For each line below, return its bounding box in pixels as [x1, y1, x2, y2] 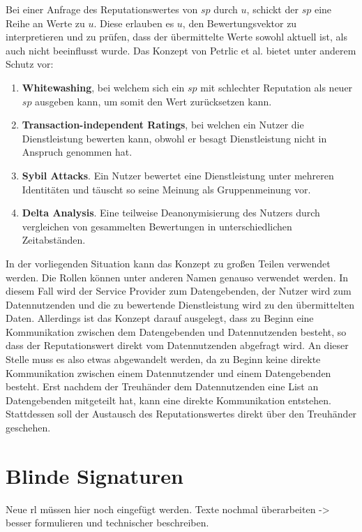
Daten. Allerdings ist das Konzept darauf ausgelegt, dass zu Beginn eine [6, 311, 314, 325]
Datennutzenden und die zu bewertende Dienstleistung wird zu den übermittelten [6, 297, 355, 311]
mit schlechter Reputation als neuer [200, 80, 353, 94]
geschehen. [6, 420, 51, 435]
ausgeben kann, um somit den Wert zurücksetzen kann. [35, 94, 272, 108]
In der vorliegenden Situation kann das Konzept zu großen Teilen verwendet [6, 256, 331, 270]
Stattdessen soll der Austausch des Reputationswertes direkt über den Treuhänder [6, 406, 357, 421]
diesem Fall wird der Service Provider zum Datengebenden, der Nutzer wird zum [6, 283, 352, 298]
